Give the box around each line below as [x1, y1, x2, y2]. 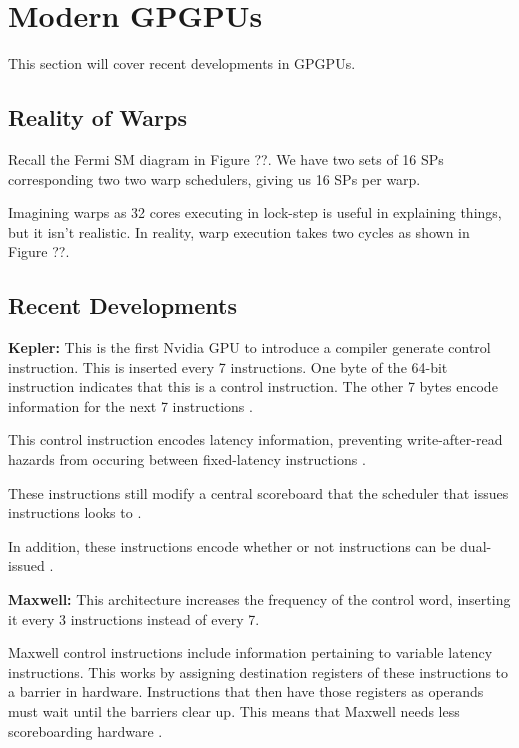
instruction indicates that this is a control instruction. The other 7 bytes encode [8, 376, 498, 397]
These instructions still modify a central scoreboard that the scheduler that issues [8, 482, 509, 503]
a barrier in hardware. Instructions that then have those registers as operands [8, 681, 484, 702]
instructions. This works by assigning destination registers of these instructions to [8, 661, 509, 682]
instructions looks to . [8, 502, 142, 523]
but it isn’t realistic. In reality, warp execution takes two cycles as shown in [8, 221, 470, 242]
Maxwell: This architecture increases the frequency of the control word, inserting [8, 589, 511, 610]
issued [8, 555, 45, 576]
